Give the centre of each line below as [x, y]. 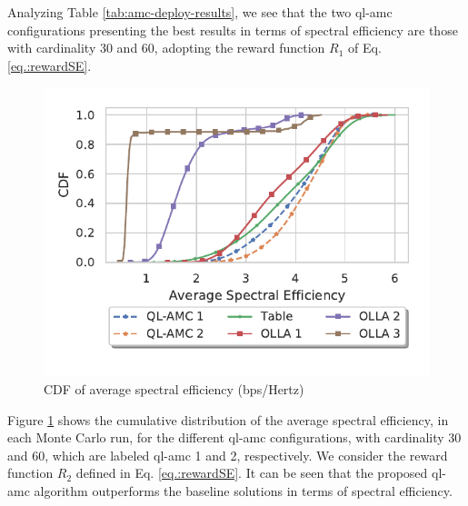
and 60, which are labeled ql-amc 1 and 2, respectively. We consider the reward [228, 455]
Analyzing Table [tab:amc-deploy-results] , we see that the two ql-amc [200, 12]
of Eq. [365, 48]
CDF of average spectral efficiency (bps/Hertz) [174, 388]
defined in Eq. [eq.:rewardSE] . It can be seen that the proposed [252, 473]
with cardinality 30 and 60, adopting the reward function [166, 48]
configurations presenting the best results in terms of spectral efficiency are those [233, 30]
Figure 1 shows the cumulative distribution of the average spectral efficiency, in [228, 419]
